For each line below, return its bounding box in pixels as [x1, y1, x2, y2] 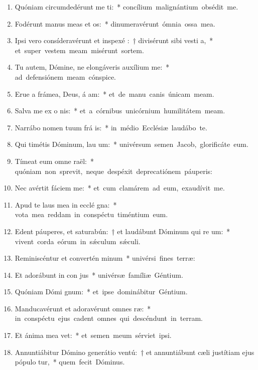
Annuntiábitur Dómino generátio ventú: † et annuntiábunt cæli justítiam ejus [15, 346, 254, 357]
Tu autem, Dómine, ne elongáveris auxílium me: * [15, 62, 170, 72]
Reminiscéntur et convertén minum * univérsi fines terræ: [15, 253, 195, 263]
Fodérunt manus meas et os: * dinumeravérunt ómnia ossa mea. [15, 18, 215, 29]
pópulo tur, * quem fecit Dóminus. [15, 356, 125, 367]
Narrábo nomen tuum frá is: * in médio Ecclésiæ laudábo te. [15, 122, 207, 132]
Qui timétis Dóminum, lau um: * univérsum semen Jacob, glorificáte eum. [15, 139, 248, 149]
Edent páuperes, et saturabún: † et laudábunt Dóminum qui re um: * [15, 226, 230, 236]
